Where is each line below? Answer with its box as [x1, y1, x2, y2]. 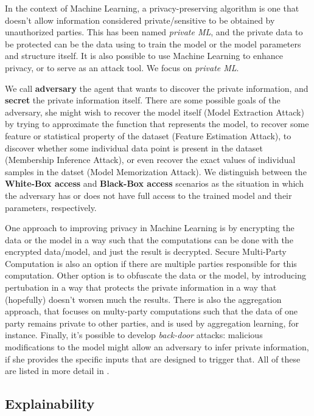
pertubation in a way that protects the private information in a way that [5, 281, 277, 294]
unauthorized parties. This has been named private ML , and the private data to [5, 26, 303, 38]
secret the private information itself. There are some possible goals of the [5, 94, 281, 106]
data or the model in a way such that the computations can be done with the [5, 233, 293, 246]
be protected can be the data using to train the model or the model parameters [5, 37, 301, 50]
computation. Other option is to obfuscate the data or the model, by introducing [5, 269, 306, 282]
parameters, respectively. [5, 201, 97, 213]
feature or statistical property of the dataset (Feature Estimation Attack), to [5, 129, 291, 142]
